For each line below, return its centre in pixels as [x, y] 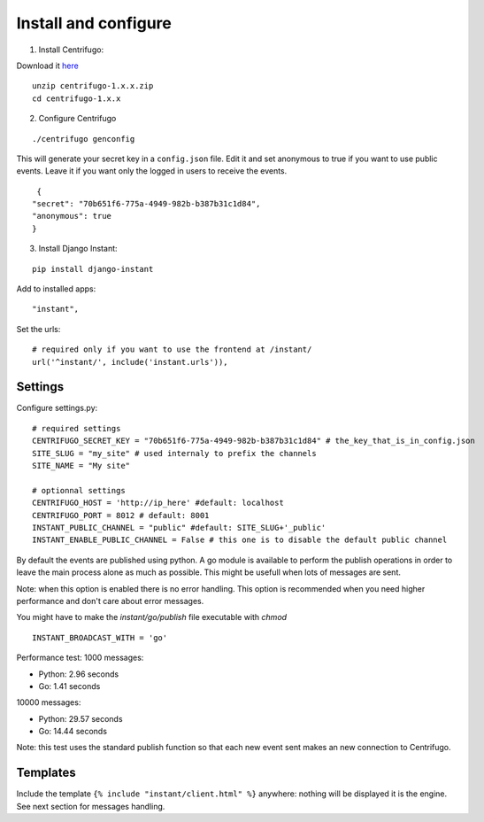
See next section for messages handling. [91, 806]
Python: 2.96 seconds [79, 674]
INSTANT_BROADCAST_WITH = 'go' [100, 637]
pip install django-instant [93, 269]
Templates [46, 773]
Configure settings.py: [57, 408]
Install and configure [94, 23]
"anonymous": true [72, 216]
